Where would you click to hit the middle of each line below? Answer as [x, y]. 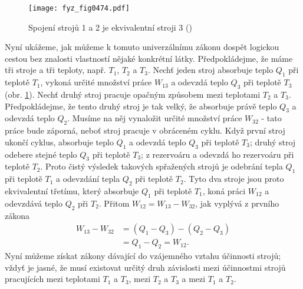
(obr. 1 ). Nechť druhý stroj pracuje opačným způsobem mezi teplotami [133, 94]
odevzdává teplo [34, 203]
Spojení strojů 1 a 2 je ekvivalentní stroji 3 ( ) [110, 27]
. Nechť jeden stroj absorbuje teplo [210, 70]
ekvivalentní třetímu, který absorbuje [72, 191]
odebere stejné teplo [41, 154]
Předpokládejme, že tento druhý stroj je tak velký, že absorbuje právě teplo [141, 106]
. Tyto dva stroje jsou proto [234, 179]
